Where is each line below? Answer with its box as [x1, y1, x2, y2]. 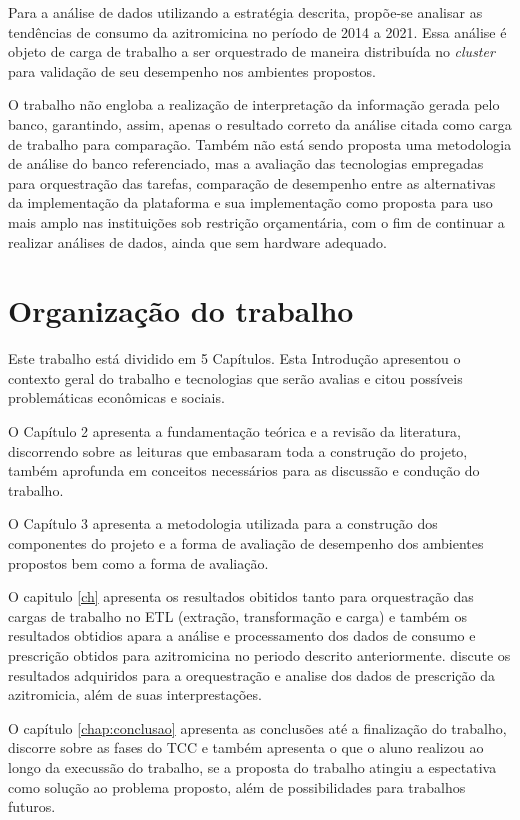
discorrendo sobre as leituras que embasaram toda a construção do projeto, [8, 440, 468, 461]
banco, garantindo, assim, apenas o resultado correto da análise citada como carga [8, 113, 512, 134]
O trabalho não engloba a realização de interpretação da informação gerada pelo [8, 94, 500, 115]
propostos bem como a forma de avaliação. [8, 552, 269, 573]
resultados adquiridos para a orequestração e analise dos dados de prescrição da [8, 664, 495, 685]
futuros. [8, 796, 56, 817]
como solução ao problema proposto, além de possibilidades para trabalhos [8, 776, 466, 797]
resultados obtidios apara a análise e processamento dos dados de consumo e [8, 625, 476, 646]
